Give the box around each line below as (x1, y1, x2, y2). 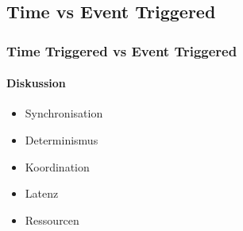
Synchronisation (25, 105, 103, 121)
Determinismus (25, 132, 98, 148)
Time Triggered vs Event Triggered (6, 40, 237, 60)
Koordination (25, 158, 90, 175)
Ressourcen (25, 211, 79, 228)
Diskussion (6, 75, 66, 91)
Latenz (25, 185, 59, 202)
